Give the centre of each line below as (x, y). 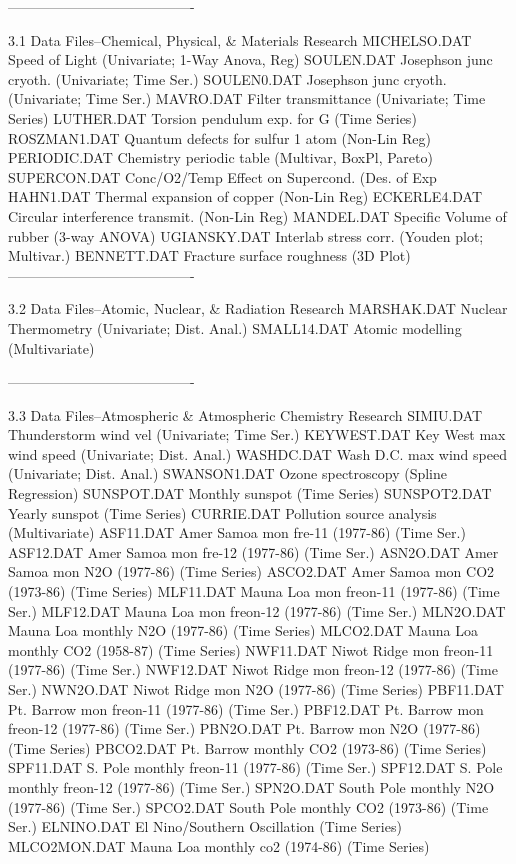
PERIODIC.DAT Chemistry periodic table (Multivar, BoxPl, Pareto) (220, 157)
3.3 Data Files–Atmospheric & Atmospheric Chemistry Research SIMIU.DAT (245, 414)
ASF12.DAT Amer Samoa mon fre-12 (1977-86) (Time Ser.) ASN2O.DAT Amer (253, 551)
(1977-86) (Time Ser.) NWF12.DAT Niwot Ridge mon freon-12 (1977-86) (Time (253, 669)
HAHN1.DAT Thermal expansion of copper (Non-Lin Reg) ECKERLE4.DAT (245, 196)
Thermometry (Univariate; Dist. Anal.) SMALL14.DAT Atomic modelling (235, 327)
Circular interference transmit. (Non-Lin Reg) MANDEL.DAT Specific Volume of (257, 215)
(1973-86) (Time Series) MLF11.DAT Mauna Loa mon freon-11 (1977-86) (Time (254, 591)
